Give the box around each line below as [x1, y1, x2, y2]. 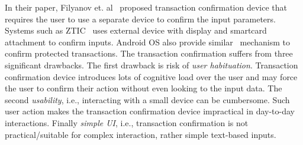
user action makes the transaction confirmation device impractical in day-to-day [5, 105, 295, 117]
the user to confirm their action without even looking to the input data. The [5, 82, 282, 94]
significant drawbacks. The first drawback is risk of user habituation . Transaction [5, 58, 298, 71]
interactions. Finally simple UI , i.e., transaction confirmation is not [5, 116, 249, 128]
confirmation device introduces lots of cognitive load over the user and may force [5, 70, 298, 83]
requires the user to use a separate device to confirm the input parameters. [5, 12, 276, 25]
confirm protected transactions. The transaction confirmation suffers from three [5, 47, 293, 60]
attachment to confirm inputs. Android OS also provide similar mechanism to [5, 35, 290, 48]
